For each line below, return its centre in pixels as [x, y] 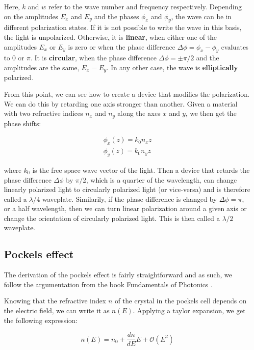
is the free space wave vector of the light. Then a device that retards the [141, 170]
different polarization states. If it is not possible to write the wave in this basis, [123, 27]
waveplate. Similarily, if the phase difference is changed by [130, 199]
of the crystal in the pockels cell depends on [180, 301]
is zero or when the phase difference [122, 46]
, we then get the [211, 113]
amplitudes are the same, [42, 67]
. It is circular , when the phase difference [93, 58]
